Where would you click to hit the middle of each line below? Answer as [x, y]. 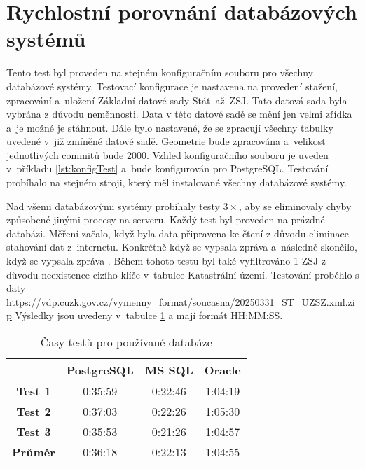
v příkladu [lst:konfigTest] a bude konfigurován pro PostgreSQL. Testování [167, 168]
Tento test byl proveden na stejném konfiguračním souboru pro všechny [160, 72]
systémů [46, 39]
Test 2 [34, 411]
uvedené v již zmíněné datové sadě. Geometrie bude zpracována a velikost [166, 141]
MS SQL [169, 370]
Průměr [34, 452]
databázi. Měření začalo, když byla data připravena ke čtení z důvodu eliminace [178, 233]
